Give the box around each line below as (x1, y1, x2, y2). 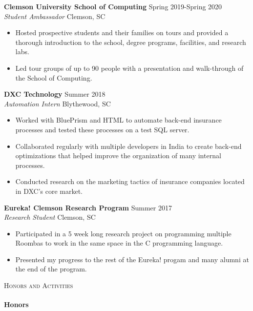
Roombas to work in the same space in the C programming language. (15, 238, 223, 248)
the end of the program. (15, 264, 87, 274)
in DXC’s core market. (15, 186, 83, 196)
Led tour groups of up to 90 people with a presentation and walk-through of (15, 62, 244, 73)
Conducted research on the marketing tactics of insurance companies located (15, 176, 245, 187)
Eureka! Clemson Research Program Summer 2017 (4, 202, 172, 212)
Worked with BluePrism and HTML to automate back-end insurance (15, 115, 222, 125)
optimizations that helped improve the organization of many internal (15, 150, 221, 161)
